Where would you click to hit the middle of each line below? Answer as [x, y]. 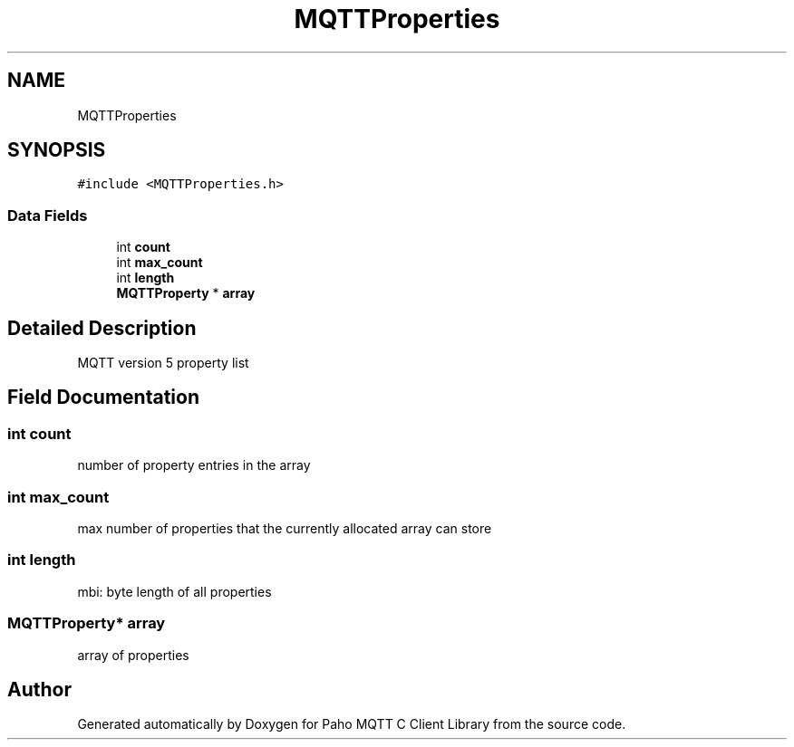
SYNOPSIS [57, 150]
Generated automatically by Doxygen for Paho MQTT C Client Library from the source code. [352, 724]
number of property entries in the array [194, 465]
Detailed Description [102, 328]
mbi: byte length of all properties [174, 591]
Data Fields [48, 215]
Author [39, 689]
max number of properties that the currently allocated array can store [285, 528]
